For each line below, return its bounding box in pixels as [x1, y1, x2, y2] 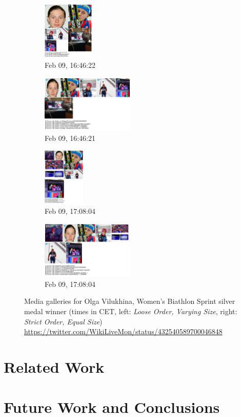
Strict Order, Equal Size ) [24, 316, 103, 327]
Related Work [4, 356, 105, 377]
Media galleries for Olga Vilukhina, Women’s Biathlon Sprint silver [24, 296, 235, 306]
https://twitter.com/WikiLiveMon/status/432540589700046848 [24, 326, 223, 337]
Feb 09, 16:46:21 [45, 132, 95, 143]
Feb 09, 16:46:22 [45, 59, 95, 70]
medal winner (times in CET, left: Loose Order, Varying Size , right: [24, 306, 237, 317]
